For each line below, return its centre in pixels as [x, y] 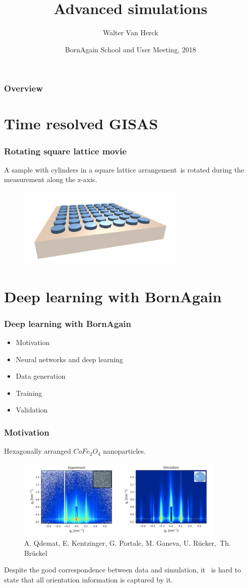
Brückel [36, 553]
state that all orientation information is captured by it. [89, 579]
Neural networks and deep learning [70, 359]
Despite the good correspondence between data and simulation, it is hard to [122, 570]
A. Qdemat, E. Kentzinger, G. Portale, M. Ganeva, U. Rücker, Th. [128, 543]
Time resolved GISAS [81, 123]
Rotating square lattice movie [66, 151]
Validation [32, 410]
